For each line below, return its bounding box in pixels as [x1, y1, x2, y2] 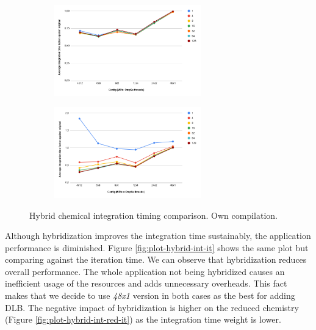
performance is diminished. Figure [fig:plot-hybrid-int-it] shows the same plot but [5, 241, 309, 254]
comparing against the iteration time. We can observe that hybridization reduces [5, 253, 307, 266]
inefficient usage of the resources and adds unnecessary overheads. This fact [5, 277, 287, 290]
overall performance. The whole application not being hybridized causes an [5, 265, 285, 277]
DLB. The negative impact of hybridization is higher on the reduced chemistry [5, 301, 299, 313]
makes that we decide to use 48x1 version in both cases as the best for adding [5, 289, 295, 302]
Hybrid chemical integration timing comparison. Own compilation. [29, 208, 278, 221]
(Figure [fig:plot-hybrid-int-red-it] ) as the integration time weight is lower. [5, 313, 281, 326]
